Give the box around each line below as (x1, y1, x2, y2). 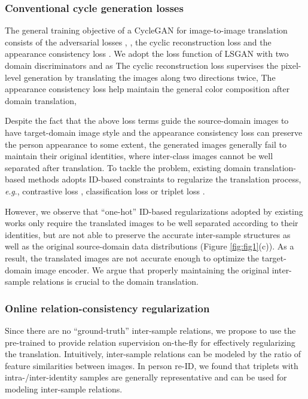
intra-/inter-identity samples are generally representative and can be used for (5, 371, 287, 383)
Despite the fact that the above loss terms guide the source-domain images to (5, 114, 289, 127)
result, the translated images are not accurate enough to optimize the (5, 251, 260, 264)
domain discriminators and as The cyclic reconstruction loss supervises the (5, 59, 279, 71)
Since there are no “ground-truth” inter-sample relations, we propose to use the (5, 324, 296, 336)
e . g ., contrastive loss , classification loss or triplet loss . (5, 184, 205, 197)
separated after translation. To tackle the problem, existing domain (5, 161, 251, 173)
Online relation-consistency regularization (5, 300, 210, 315)
